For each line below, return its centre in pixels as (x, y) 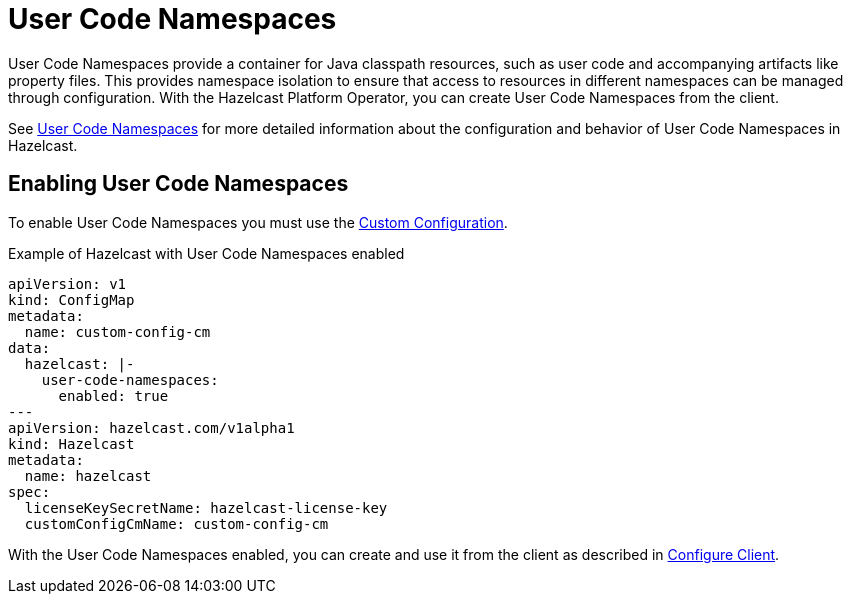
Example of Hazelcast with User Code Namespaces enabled (206, 253)
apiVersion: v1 (67, 283)
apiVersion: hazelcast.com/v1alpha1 (151, 427)
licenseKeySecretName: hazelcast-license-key (206, 507)
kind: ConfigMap (71, 299)
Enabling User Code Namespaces (178, 184)
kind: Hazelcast (71, 443)
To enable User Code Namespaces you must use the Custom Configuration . (258, 222)
